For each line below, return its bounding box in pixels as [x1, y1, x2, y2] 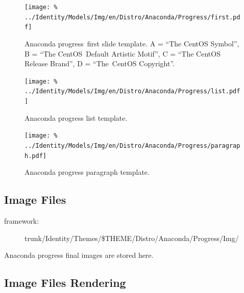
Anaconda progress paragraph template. [25, 167, 150, 177]
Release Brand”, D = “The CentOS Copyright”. [25, 58, 175, 69]
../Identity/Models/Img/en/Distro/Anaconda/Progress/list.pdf [25, 88, 240, 95]
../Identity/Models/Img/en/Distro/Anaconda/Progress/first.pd [25, 13, 240, 21]
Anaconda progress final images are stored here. [4, 250, 154, 260]
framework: [4, 216, 39, 226]
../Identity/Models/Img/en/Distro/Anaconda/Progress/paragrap [25, 142, 240, 149]
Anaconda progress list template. [25, 112, 128, 123]
